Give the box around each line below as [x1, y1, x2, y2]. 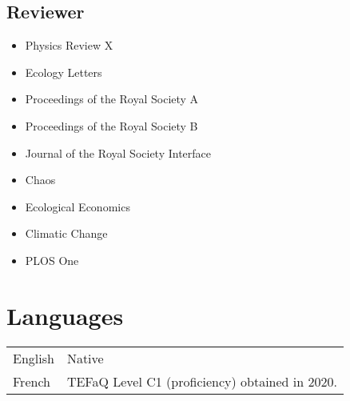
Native [66, 348, 104, 367]
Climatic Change [25, 225, 108, 242]
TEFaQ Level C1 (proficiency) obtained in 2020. [66, 371, 337, 391]
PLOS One [25, 251, 79, 268]
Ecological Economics [25, 198, 130, 215]
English [13, 348, 54, 367]
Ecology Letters [25, 63, 102, 80]
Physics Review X [25, 37, 113, 54]
